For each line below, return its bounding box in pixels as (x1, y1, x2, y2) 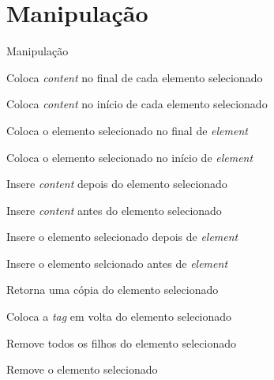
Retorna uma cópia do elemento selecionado (6, 281, 219, 298)
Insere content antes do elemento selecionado (6, 201, 222, 218)
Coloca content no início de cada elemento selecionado (6, 96, 268, 112)
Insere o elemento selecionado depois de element (6, 228, 238, 245)
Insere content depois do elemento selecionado (6, 175, 227, 192)
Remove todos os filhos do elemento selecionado (6, 334, 236, 351)
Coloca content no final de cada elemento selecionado (6, 69, 263, 85)
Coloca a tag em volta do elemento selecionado (6, 308, 232, 325)
